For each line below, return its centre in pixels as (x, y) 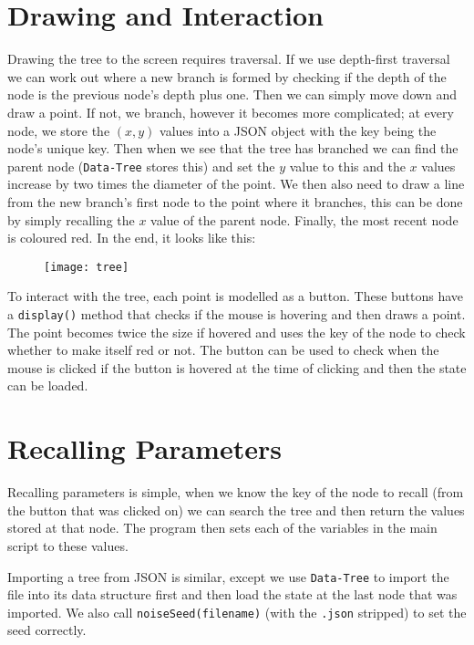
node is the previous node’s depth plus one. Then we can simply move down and (232, 94)
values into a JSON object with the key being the (298, 130)
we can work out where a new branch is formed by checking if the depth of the (227, 76)
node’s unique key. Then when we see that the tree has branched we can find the (233, 148)
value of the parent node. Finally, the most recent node (304, 219)
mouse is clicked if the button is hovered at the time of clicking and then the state (237, 367)
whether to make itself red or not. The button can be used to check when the (223, 350)
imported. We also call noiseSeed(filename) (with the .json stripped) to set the (237, 612)
